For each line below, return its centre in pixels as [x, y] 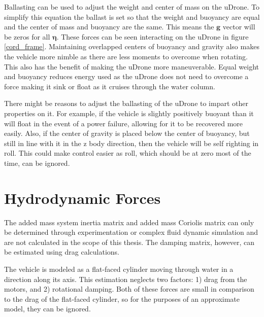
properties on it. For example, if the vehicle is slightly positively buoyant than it [129, 113]
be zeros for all [27, 36]
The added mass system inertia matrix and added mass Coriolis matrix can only [129, 222]
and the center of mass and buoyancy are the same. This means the [109, 27]
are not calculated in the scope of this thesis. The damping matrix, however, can [129, 242]
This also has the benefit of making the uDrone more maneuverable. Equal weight [132, 66]
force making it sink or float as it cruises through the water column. [110, 86]
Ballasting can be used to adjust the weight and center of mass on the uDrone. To [132, 7]
